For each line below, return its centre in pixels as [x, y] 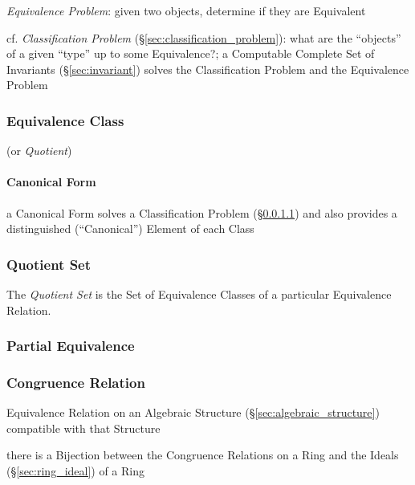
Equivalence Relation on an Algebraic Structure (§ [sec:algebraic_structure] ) [193, 412]
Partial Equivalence [71, 346]
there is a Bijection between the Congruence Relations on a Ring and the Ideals [203, 455]
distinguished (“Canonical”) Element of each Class [130, 228]
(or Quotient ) [39, 151]
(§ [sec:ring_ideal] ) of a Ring [76, 471]
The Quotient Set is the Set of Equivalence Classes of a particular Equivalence [199, 293]
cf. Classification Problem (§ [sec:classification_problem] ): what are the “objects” [204, 37]
